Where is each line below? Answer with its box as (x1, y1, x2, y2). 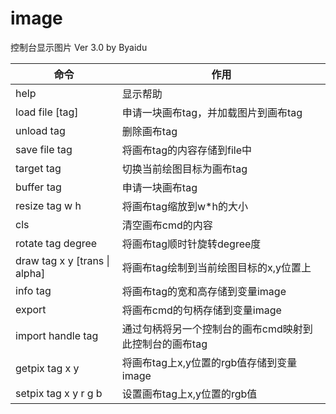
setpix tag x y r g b (15, 386, 103, 400)
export (15, 302, 47, 316)
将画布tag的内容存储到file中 (121, 143, 252, 157)
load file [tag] (15, 105, 79, 119)
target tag (15, 161, 62, 175)
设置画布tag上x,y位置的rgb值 (121, 387, 258, 401)
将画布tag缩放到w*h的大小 (121, 199, 248, 213)
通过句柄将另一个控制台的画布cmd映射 (121, 322, 303, 336)
